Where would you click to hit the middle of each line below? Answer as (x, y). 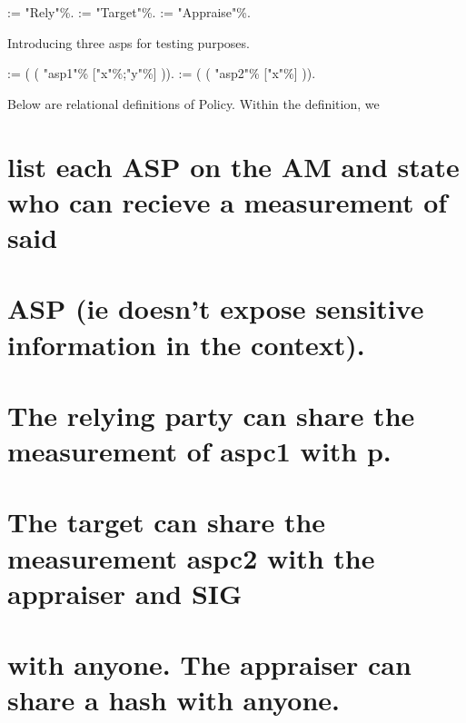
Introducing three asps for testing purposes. (129, 42)
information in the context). (186, 344)
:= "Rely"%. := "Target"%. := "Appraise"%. (129, 12)
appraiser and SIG (125, 593)
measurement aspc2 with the (191, 557)
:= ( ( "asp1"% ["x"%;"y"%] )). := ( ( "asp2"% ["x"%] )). (162, 73)
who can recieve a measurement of (228, 201)
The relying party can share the (211, 415)
